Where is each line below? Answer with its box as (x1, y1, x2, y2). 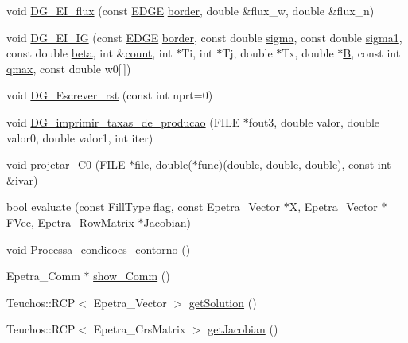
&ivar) (6, 171, 38, 188)
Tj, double (222, 45, 273, 61)
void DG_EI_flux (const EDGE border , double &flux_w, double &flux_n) (6, 2, 375, 18)
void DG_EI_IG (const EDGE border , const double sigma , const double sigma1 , (6, 29, 402, 45)
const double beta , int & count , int (6, 45, 173, 61)
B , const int (343, 45, 401, 61)
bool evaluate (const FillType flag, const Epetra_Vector (6, 198, 281, 215)
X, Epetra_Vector (289, 198, 378, 215)
